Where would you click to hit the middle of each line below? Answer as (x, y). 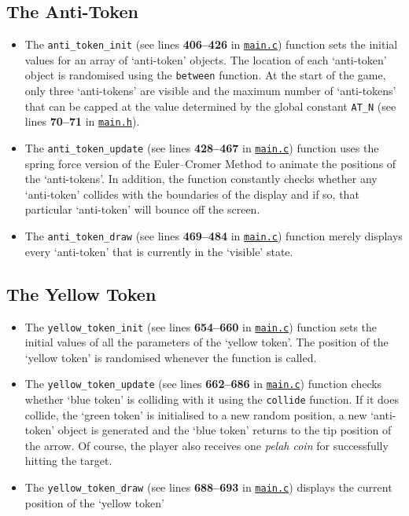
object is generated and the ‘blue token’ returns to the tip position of (225, 430)
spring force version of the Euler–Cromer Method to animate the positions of (210, 163)
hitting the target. (68, 461)
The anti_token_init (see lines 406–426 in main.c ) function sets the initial (211, 44)
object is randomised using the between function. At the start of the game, (205, 75)
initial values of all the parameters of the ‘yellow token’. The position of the (206, 342)
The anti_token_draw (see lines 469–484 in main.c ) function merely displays (214, 236)
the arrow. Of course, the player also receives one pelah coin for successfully (206, 445)
